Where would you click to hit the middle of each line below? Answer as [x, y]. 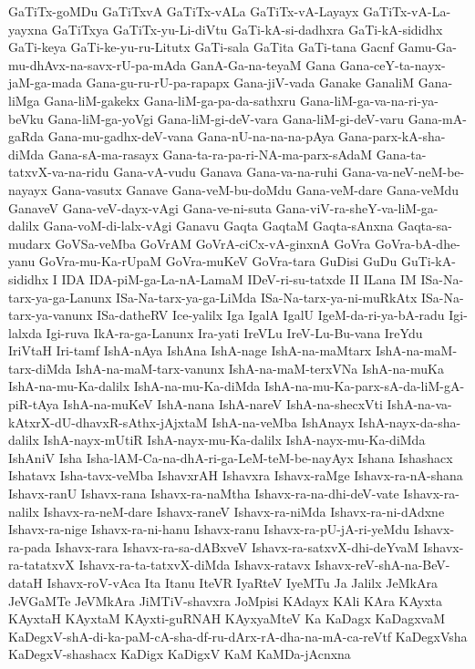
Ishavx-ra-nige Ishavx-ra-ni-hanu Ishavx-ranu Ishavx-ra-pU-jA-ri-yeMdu [209, 529]
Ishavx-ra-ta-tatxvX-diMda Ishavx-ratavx [195, 565]
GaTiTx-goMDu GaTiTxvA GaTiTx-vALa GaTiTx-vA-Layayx [184, 11]
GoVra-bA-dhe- [417, 243]
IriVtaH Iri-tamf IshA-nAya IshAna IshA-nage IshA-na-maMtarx [190, 350]
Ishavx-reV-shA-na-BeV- [382, 565]
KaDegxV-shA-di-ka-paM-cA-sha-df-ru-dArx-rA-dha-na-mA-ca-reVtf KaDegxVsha [238, 636]
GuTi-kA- [428, 261]
